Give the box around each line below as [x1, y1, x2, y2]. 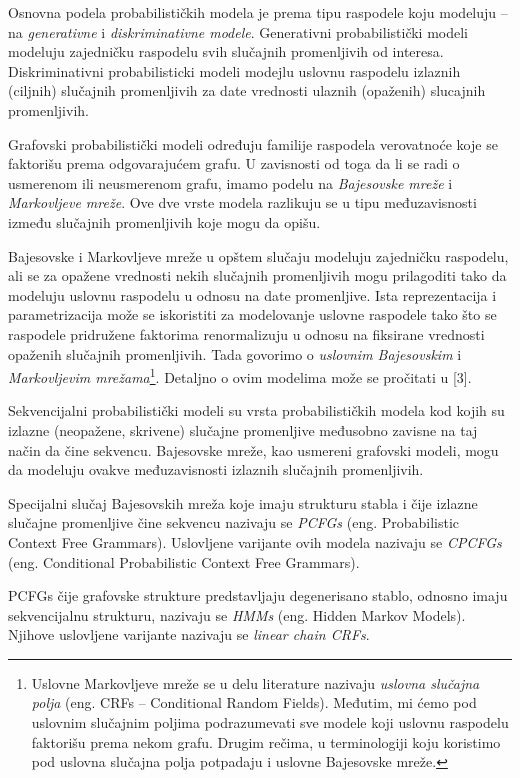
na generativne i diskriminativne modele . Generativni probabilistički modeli [8, 21, 469, 42]
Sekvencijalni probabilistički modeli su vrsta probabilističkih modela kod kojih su [8, 400, 505, 421]
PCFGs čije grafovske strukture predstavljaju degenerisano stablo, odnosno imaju [8, 585, 508, 606]
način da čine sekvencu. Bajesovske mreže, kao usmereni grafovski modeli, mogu [8, 439, 499, 460]
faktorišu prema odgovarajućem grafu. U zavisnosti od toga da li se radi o [8, 153, 460, 174]
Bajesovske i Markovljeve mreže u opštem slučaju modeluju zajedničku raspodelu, [8, 245, 509, 266]
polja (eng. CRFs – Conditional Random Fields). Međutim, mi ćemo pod [31, 692, 477, 713]
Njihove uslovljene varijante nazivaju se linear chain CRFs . [8, 624, 370, 645]
